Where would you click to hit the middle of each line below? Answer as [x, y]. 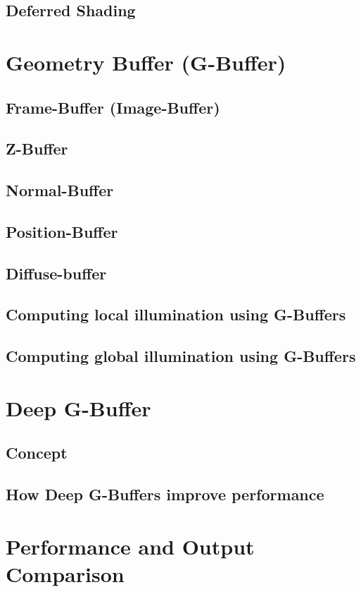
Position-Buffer [62, 231]
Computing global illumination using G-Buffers [181, 356]
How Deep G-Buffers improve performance [165, 494]
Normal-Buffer [60, 190]
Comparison [65, 573]
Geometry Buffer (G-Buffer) [146, 62]
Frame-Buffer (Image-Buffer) [113, 107]
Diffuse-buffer [56, 273]
